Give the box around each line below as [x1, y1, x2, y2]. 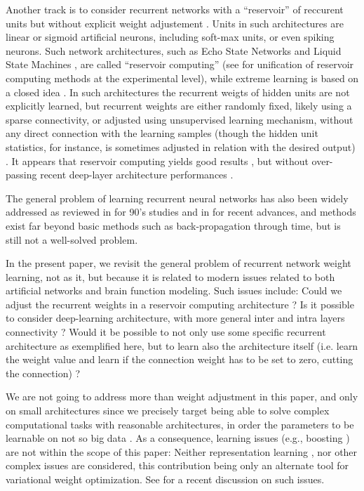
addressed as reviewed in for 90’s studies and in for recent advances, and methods [6, 204, 356, 219]
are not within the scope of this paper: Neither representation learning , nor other [6, 444, 358, 459]
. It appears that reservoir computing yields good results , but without [6, 153, 309, 168]
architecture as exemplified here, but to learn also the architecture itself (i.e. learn [6, 338, 358, 353]
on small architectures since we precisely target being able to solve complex [6, 403, 330, 418]
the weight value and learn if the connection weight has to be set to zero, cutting [6, 352, 353, 367]
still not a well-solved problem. [6, 232, 138, 247]
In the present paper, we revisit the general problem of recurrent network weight [6, 256, 351, 270]
